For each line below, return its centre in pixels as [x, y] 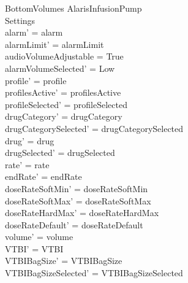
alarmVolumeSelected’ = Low [60, 68]
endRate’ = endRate [43, 176]
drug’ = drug [30, 140]
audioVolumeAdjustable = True [64, 56]
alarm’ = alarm [34, 32]
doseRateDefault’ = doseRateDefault [74, 224]
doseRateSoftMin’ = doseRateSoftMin [77, 188]
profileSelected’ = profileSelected [66, 104]
